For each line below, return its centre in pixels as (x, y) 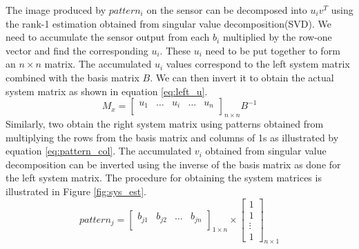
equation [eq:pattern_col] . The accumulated (99, 151)
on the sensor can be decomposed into (227, 10)
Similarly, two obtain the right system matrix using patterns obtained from (165, 123)
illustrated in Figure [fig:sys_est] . (76, 191)
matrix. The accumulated (98, 64)
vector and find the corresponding (77, 50)
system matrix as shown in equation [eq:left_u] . (107, 91)
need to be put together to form (273, 50)
